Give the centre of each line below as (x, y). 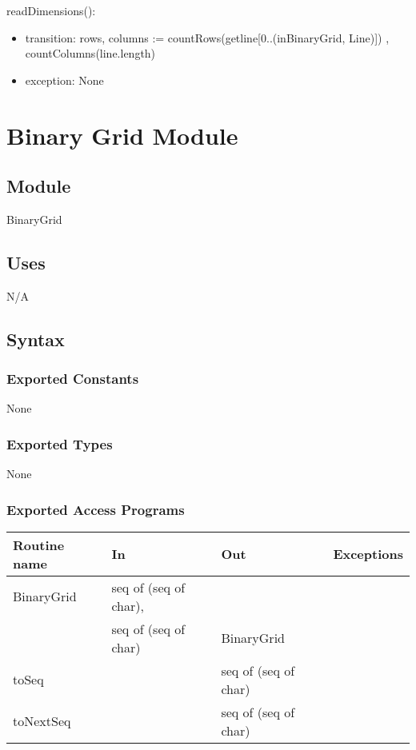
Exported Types (60, 443)
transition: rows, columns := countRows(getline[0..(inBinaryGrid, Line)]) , (207, 37)
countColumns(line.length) (90, 53)
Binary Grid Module (122, 135)
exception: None (64, 80)
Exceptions (368, 554)
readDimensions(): (51, 10)
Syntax (36, 339)
